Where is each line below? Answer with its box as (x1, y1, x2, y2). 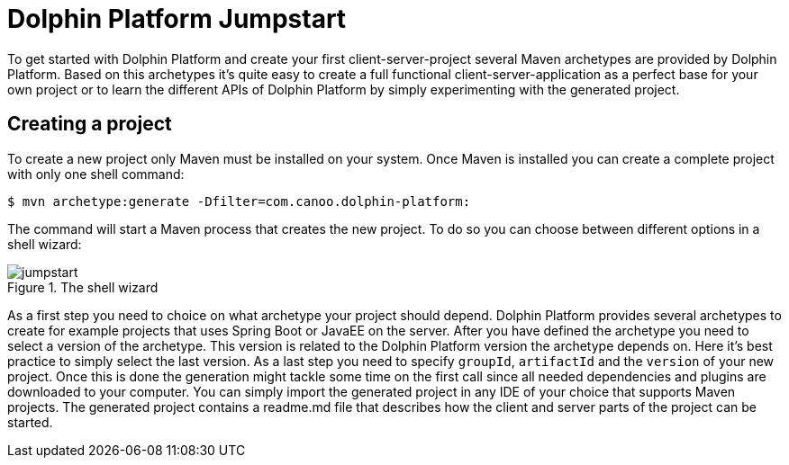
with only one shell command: (7, 165, 185, 182)
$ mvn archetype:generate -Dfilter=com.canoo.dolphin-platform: (7, 193, 471, 209)
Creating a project (7, 112, 172, 136)
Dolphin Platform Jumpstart (7, 4, 347, 34)
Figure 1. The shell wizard (7, 279, 159, 295)
